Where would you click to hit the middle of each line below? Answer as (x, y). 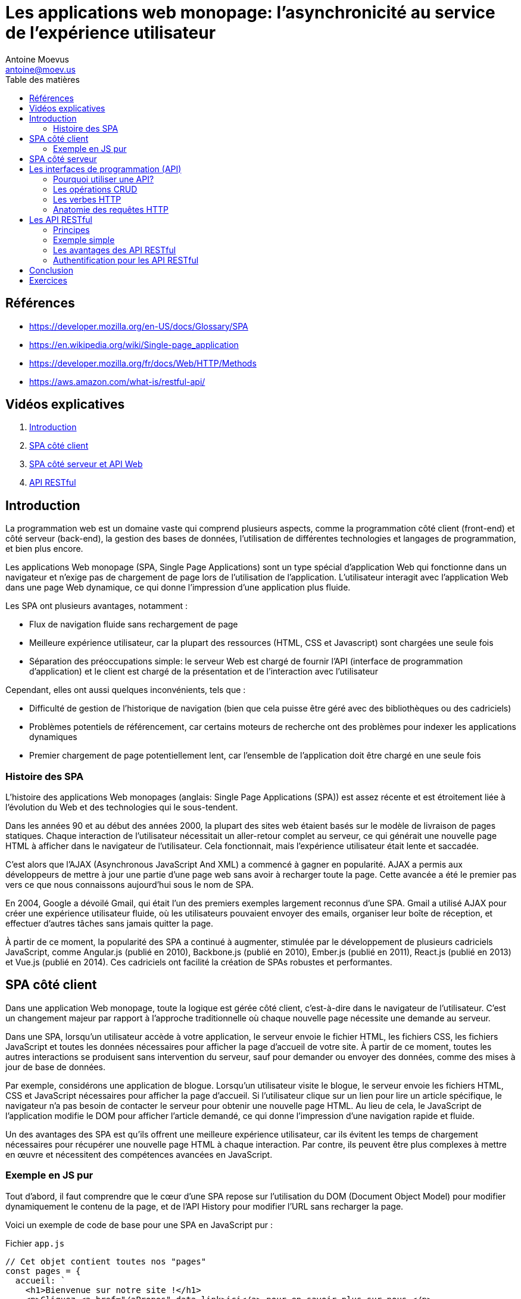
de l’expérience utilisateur (111, 33)
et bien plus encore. (44, 549)
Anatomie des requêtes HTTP (111, 209)
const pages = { (43, 1271)
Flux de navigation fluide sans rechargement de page (134, 624)
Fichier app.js (35, 1243)
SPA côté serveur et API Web (86, 464)
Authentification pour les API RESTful (126, 260)
